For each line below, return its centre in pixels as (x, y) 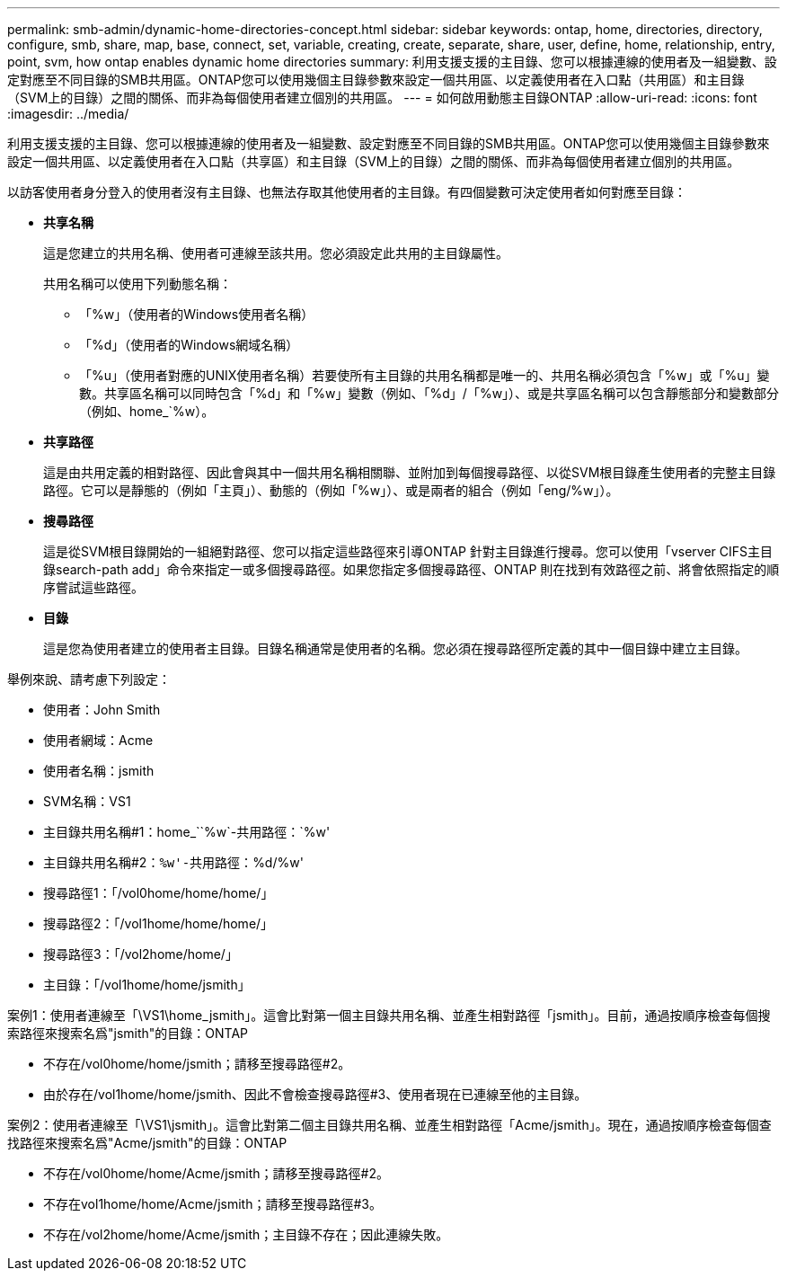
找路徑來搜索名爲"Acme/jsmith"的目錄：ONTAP (147, 1143)
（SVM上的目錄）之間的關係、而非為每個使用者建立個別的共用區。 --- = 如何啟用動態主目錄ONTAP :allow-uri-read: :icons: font (382, 98)
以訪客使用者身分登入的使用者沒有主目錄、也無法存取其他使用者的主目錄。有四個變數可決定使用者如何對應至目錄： (347, 192)
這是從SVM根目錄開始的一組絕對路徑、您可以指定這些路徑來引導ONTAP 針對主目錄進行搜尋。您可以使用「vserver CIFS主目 (408, 551)
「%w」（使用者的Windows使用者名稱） (197, 314)
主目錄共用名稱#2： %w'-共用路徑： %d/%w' (173, 862)
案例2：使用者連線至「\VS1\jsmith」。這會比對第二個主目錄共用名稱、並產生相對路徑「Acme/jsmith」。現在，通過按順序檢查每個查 (389, 1125)
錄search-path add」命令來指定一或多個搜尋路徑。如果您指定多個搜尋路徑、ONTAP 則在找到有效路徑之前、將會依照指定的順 (411, 569)
